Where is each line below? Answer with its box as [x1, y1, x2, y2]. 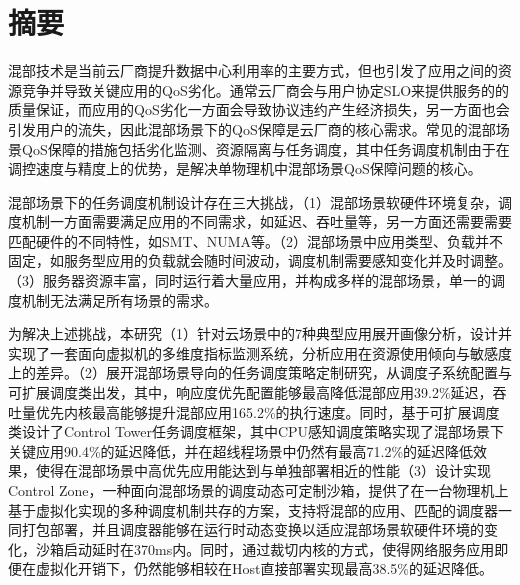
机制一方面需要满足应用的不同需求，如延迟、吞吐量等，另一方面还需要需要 [21, 211, 512, 232]
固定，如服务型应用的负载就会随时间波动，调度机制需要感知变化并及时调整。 [8, 250, 512, 271]
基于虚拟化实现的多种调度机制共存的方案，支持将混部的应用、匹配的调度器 [8, 499, 498, 520]
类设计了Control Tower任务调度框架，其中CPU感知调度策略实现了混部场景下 [8, 421, 505, 442]
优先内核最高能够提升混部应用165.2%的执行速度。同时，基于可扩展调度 [35, 401, 500, 422]
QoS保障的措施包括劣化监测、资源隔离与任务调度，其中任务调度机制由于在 [21, 138, 510, 159]
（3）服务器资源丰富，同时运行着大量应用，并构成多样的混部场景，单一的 [8, 270, 491, 291]
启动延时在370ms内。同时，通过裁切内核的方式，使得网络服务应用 [63, 538, 495, 559]
